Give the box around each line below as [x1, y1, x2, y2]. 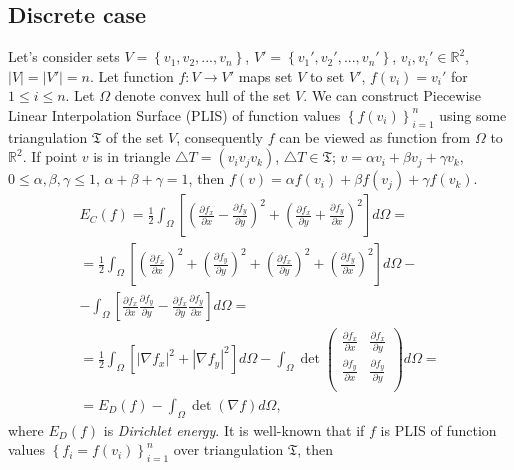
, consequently [176, 126, 263, 147]
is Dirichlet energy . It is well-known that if [103, 419, 365, 440]
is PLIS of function [380, 419, 497, 440]
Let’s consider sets [8, 46, 120, 67]
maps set [238, 65, 293, 86]
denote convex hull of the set [114, 85, 291, 106]
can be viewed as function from [279, 126, 471, 147]
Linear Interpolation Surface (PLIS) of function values [8, 104, 341, 125]
